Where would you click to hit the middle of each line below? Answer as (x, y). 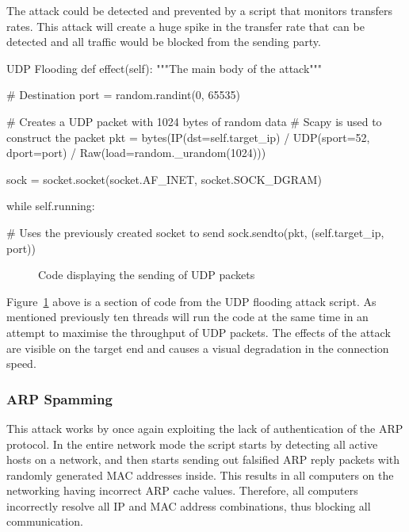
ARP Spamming (59, 398)
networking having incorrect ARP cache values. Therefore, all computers (182, 490)
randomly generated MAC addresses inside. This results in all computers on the (200, 475)
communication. (45, 521)
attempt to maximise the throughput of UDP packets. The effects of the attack (199, 332)
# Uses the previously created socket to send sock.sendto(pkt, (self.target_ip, (195, 232)
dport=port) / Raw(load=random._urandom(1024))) (136, 153)
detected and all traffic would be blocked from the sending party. (164, 42)
